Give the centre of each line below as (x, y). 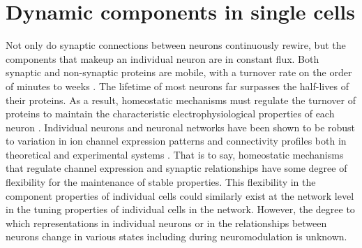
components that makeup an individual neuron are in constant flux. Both (163, 58)
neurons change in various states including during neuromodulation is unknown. (176, 236)
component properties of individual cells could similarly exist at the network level (180, 195)
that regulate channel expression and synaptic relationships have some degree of (176, 168)
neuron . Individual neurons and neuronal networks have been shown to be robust (181, 127)
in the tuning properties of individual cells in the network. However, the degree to (180, 209)
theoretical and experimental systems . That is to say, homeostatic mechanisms (175, 154)
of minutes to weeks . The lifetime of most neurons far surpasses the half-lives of (177, 86)
